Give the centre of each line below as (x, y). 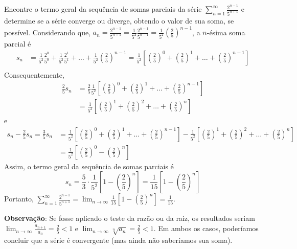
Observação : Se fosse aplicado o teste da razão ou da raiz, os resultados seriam (130, 218)
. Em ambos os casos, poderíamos (206, 228)
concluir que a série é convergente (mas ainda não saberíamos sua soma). (118, 240)
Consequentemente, (34, 74)
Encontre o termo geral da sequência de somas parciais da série (103, 9)
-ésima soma (226, 32)
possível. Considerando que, (48, 32)
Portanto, (19, 199)
